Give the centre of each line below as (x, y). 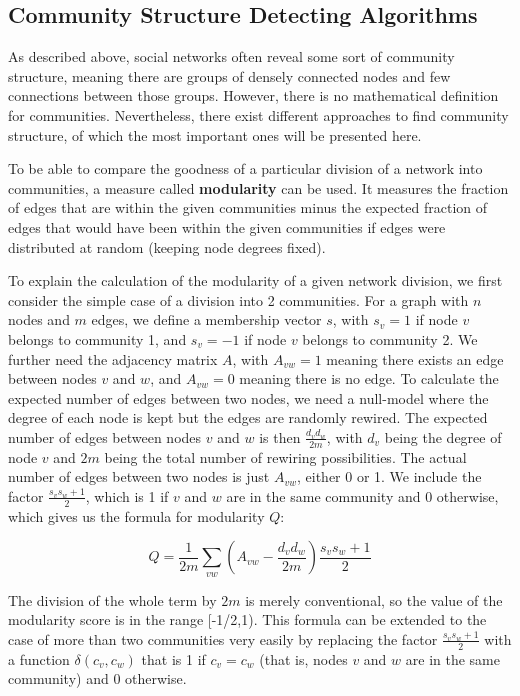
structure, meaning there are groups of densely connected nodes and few (229, 75)
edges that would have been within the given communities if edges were (227, 226)
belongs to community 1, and (97, 338)
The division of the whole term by (112, 599)
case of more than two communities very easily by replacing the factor (223, 638)
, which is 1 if (127, 495)
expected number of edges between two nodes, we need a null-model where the (248, 397)
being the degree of (443, 436)
